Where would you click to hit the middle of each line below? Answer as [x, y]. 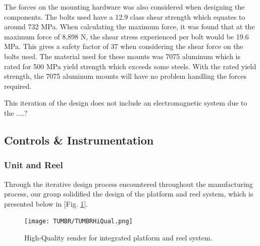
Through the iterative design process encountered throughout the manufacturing [128, 184]
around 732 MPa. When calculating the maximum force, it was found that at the [129, 27]
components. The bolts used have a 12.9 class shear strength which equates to [125, 16]
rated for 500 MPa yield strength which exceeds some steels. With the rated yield [130, 66]
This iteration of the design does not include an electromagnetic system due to [126, 103]
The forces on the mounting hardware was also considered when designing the [124, 7]
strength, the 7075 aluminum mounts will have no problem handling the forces [125, 76]
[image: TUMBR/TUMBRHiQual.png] [79, 222]
